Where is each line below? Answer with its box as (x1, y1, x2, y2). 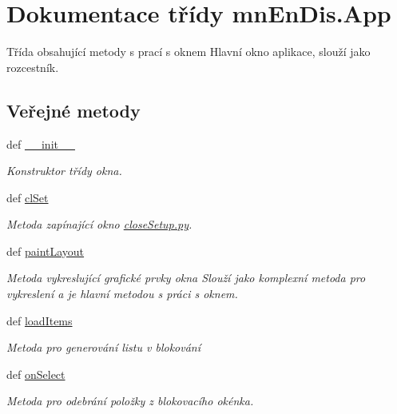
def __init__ (6, 135, 75, 152)
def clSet (6, 189, 49, 205)
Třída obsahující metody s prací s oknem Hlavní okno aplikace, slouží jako (6, 43, 371, 60)
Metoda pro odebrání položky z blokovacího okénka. (6, 392, 254, 409)
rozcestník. (6, 58, 59, 75)
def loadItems (6, 312, 73, 328)
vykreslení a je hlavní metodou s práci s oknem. (6, 285, 238, 302)
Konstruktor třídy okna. (6, 162, 122, 179)
